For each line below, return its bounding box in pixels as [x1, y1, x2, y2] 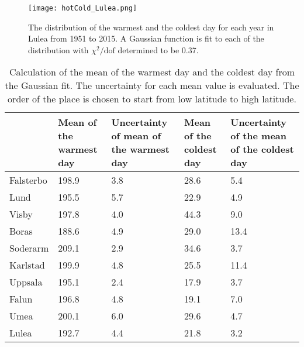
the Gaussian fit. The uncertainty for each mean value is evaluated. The [5, 78, 299, 92]
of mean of [111, 129, 161, 143]
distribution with [28, 43, 89, 56]
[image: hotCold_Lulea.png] [28, 4, 137, 12]
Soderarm [9, 241, 49, 255]
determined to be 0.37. [118, 43, 199, 56]
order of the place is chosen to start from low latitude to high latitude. [8, 92, 296, 106]
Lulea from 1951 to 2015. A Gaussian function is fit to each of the [28, 32, 264, 44]
